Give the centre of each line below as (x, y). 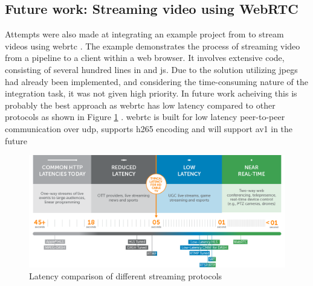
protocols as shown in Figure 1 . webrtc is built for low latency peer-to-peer (145, 117)
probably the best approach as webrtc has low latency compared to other (140, 105)
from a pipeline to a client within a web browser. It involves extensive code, (145, 58)
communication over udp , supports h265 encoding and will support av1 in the (149, 128)
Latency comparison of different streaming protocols (126, 275)
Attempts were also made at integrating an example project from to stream (144, 34)
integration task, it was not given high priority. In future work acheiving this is (151, 93)
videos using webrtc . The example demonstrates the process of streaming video (153, 46)
